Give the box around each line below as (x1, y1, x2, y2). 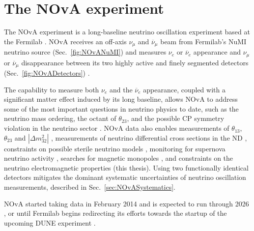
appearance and (193, 47, 241, 57)
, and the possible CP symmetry (127, 113, 225, 123)
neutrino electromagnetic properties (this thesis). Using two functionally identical (4, 162, 249, 173)
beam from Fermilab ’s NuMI (160, 36, 247, 46)
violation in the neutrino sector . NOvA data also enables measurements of (4, 123, 229, 133)
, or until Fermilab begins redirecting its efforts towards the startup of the (4, 208, 227, 218)
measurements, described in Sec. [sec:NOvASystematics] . (4, 182, 175, 192)
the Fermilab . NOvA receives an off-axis (4, 36, 127, 46)
